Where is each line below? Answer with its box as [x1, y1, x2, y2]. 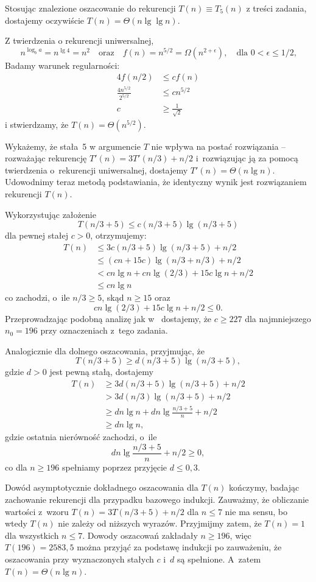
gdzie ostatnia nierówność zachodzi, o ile [5, 430, 157, 443]
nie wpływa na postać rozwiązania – [151, 139, 286, 152]
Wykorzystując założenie [5, 208, 96, 220]
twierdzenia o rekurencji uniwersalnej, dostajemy [5, 163, 188, 176]
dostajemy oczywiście [5, 13, 85, 26]
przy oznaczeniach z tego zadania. [40, 324, 168, 337]
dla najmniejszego [245, 312, 311, 324]
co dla [5, 460, 27, 473]
